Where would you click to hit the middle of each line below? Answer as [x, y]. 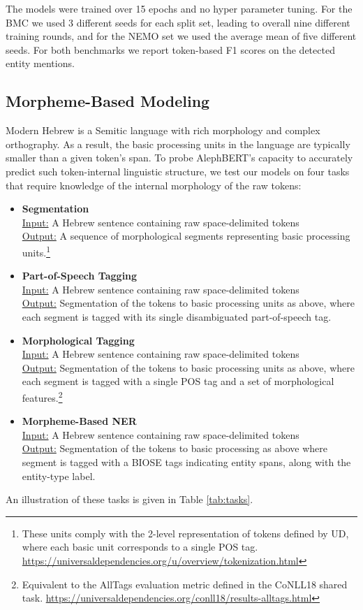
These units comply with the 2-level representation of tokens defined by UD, [185, 533]
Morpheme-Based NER [79, 421]
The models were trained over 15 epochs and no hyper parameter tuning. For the [179, 8]
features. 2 [42, 396]
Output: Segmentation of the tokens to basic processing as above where [175, 448]
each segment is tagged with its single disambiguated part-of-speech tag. [177, 316]
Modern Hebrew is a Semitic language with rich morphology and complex [163, 130]
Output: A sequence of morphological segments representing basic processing [186, 236]
